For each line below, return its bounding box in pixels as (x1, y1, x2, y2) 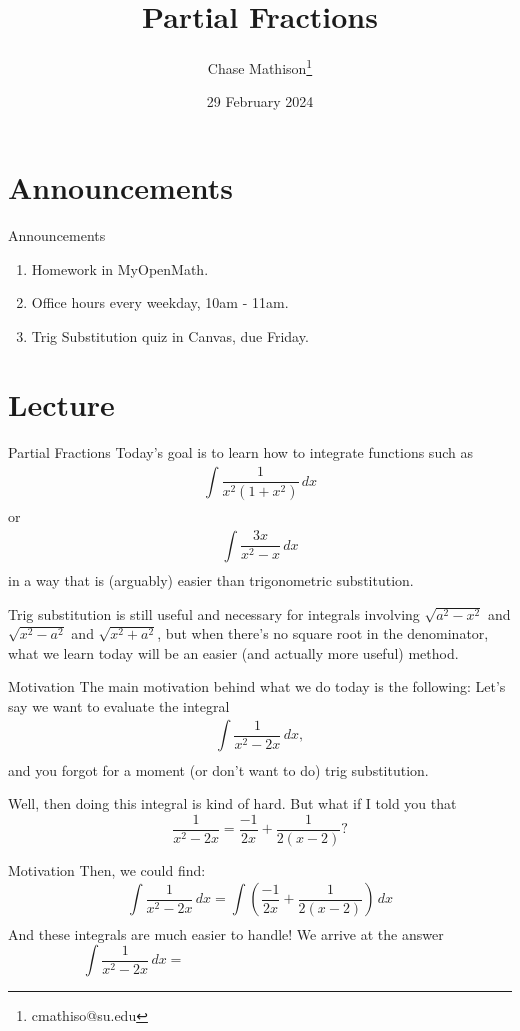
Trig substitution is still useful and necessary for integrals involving (8, 603, 420, 624)
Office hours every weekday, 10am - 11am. (31, 292, 289, 313)
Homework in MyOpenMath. (31, 258, 209, 279)
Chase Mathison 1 (207, 55, 313, 78)
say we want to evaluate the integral (8, 695, 230, 716)
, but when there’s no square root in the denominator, (157, 623, 489, 644)
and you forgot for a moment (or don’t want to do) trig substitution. (8, 759, 429, 780)
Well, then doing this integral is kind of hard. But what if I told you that (8, 793, 457, 814)
